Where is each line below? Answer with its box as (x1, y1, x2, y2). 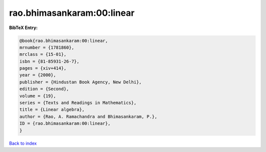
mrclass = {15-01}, (19, 52, 66, 57)
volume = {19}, (19, 93, 56, 99)
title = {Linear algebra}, (19, 107, 85, 113)
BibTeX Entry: (9, 25, 38, 31)
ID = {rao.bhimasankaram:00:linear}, (19, 121, 111, 126)
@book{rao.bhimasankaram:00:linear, (19, 38, 108, 43)
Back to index (9, 140, 37, 146)
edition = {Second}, (19, 86, 69, 92)
